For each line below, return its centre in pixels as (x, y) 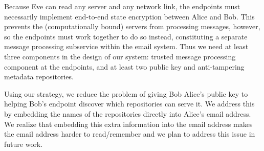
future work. (24, 144)
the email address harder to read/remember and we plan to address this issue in (130, 134)
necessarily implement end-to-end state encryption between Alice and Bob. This (129, 16)
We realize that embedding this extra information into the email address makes (128, 124)
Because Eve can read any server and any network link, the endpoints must (122, 6)
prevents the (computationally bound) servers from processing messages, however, (132, 26)
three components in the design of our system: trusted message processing (120, 56)
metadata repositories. (39, 77)
